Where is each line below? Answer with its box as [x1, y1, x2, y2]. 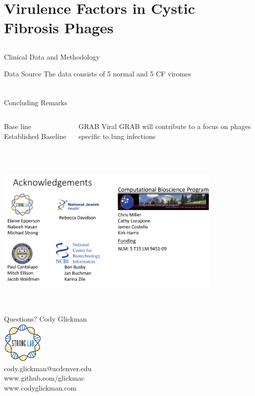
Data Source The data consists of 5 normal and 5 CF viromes [4, 68, 191, 78]
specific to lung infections [78, 131, 156, 141]
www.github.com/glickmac [4, 373, 85, 383]
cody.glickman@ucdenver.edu [4, 363, 92, 373]
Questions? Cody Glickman [4, 314, 87, 324]
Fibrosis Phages [4, 17, 114, 38]
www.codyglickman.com [4, 383, 77, 393]
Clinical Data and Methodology [4, 51, 100, 62]
